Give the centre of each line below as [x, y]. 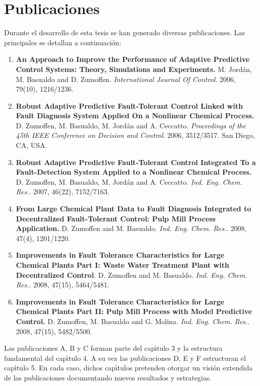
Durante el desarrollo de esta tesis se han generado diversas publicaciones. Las [124, 32]
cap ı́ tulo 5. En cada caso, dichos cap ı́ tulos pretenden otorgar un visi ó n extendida [128, 368]
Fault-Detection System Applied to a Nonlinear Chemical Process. [134, 172]
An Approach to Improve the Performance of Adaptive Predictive [133, 59]
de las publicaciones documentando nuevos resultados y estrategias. [108, 377]
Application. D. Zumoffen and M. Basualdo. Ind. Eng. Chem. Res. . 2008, [131, 228]
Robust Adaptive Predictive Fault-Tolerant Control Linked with [129, 105]
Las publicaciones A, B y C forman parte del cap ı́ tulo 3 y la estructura [113, 348]
